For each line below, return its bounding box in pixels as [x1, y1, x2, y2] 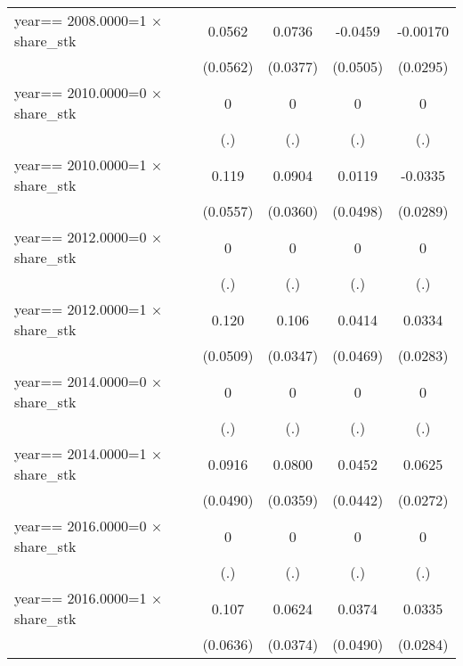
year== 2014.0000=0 [14, 371, 147, 391]
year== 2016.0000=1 [14, 588, 147, 608]
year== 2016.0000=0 [14, 515, 147, 536]
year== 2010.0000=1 [14, 154, 147, 175]
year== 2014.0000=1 [14, 443, 147, 464]
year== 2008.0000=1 [14, 10, 147, 30]
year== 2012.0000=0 [14, 226, 147, 247]
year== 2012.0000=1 [14, 299, 147, 319]
